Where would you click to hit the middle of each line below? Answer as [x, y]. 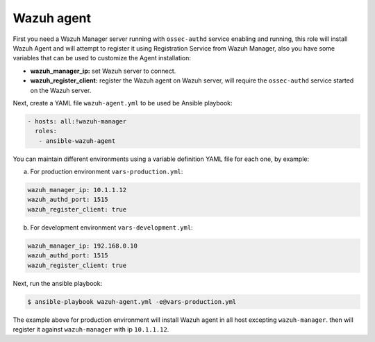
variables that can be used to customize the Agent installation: [102, 58]
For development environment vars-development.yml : [112, 227]
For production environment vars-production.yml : [107, 172]
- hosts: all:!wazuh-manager [77, 121]
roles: [46, 131]
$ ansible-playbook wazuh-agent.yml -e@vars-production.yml [132, 301]
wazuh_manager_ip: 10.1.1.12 [77, 190]
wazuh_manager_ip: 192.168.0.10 [83, 246]
